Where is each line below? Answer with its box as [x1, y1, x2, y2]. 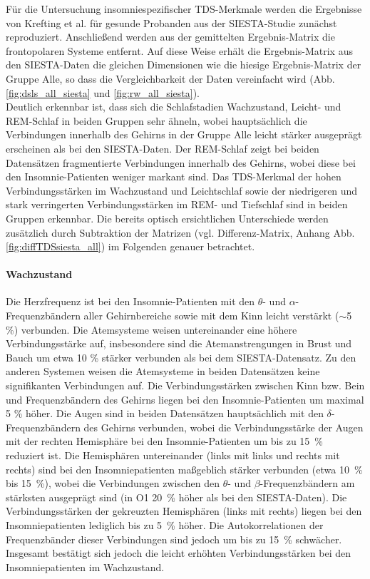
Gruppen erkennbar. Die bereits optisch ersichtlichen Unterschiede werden [6, 210, 329, 225]
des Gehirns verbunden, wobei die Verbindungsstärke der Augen [83, 419, 364, 434]
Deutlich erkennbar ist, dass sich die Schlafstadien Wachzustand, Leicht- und [6, 99, 341, 114]
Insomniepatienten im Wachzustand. [6, 559, 165, 574]
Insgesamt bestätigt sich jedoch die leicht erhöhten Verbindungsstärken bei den [6, 545, 351, 560]
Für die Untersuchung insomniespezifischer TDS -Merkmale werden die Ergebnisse [6, 1, 362, 16]
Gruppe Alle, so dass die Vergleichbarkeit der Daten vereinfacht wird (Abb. [6, 71, 335, 86]
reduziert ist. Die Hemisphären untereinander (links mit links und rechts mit [6, 448, 340, 463]
